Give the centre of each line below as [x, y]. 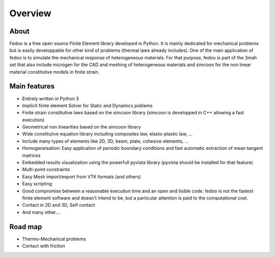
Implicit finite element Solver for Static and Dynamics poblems [87, 105]
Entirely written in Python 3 [50, 99]
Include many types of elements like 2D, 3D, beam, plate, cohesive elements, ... [105, 141]
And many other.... [42, 212]
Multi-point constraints [46, 170]
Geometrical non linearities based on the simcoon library [81, 127]
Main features [32, 86]
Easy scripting [37, 184]
